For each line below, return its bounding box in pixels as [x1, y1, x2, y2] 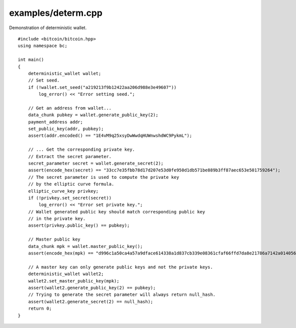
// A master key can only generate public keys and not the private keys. [28, 264, 213, 270]
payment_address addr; [28, 119, 83, 124]
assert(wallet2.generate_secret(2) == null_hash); [28, 299, 153, 304]
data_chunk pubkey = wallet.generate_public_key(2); [28, 112, 159, 118]
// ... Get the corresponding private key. [28, 147, 135, 153]
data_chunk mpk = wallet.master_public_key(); [28, 244, 143, 249]
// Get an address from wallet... [28, 105, 112, 111]
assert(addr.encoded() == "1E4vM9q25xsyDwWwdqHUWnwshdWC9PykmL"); [28, 133, 192, 138]
